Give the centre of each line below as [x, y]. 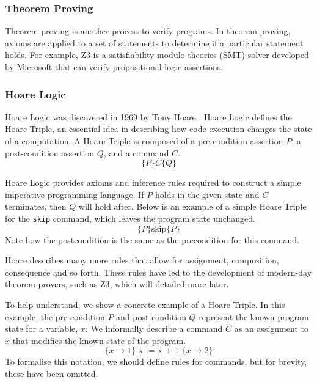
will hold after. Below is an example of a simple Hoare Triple [192, 206]
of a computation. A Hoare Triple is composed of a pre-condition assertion [144, 141]
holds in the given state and [207, 194]
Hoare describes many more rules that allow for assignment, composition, [142, 260]
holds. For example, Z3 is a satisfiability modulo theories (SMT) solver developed [157, 55]
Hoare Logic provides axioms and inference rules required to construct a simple [153, 182]
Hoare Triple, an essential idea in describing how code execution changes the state [158, 129]
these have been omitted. [52, 373]
